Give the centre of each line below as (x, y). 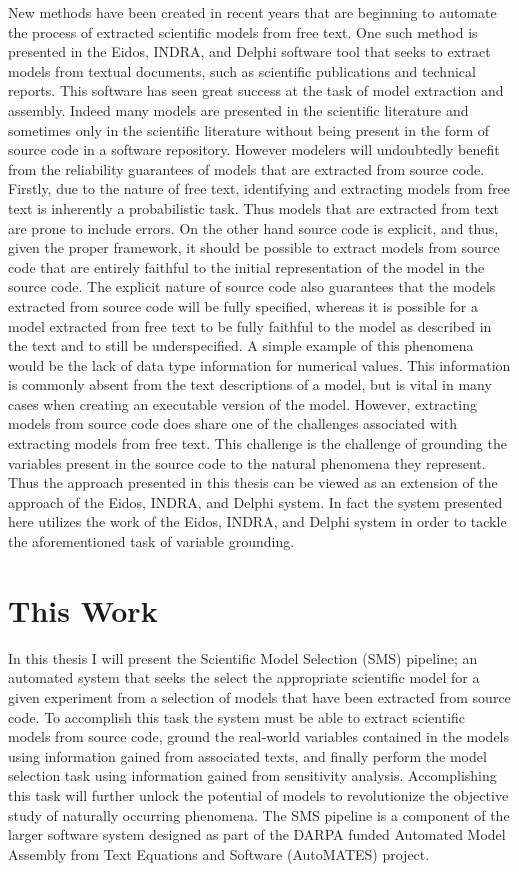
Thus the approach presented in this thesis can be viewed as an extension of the (253, 482)
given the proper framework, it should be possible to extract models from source (254, 247)
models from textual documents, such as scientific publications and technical (242, 70)
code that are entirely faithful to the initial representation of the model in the (246, 266)
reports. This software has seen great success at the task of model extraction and (256, 90)
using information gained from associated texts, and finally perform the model (247, 755)
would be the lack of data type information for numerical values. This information (259, 364)
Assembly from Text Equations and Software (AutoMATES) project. (219, 853)
